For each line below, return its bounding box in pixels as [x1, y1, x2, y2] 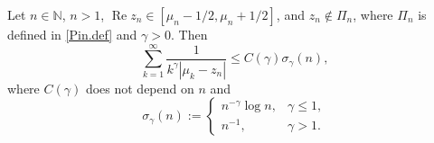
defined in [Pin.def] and [7, 25, 137, 43]
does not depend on [85, 78, 194, 97]
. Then [170, 25, 208, 43]
